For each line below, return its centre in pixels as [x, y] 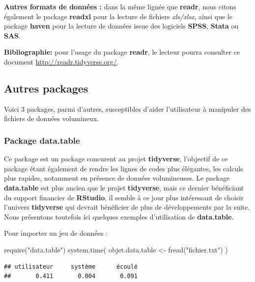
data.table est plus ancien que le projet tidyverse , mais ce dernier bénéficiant [124, 187]
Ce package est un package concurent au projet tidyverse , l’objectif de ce [116, 159]
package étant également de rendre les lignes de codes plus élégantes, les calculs [124, 168]
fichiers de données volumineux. [52, 118]
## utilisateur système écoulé [71, 266]
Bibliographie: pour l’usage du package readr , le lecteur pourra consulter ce [122, 52]
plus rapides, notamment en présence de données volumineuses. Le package [117, 178]
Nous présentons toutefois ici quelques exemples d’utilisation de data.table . [119, 216]
